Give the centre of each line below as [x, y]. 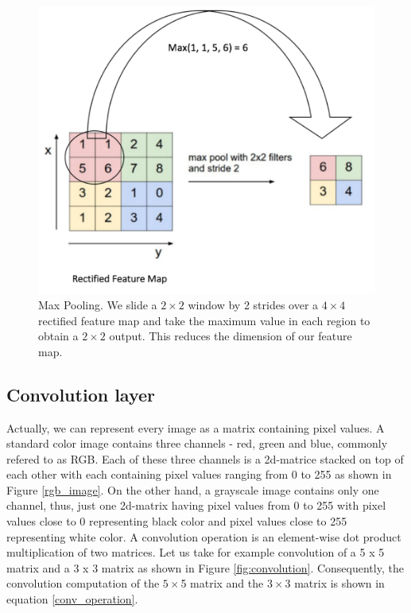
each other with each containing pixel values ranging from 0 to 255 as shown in [199, 474]
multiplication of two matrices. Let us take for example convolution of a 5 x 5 [196, 552]
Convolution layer [81, 394]
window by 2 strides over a [253, 304]
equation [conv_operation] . [72, 599]
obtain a [58, 336]
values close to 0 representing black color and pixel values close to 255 [177, 521]
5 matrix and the [222, 583]
